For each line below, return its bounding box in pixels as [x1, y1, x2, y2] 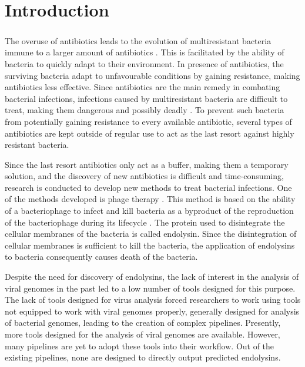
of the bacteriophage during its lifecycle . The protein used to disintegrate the [5, 216, 285, 228]
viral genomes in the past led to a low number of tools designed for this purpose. [5, 282, 296, 294]
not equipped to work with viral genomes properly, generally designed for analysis [5, 305, 300, 317]
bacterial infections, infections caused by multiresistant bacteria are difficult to [5, 92, 288, 104]
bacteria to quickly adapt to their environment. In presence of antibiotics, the [5, 57, 284, 70]
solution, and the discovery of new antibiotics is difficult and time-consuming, [5, 170, 284, 182]
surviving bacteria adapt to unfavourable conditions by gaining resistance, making [5, 69, 300, 81]
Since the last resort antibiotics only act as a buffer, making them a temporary [5, 158, 289, 170]
